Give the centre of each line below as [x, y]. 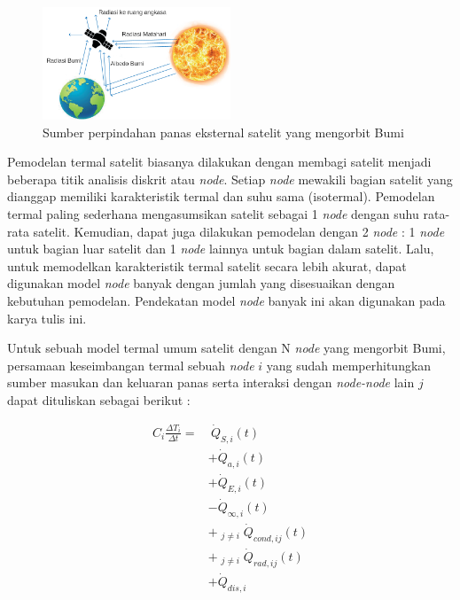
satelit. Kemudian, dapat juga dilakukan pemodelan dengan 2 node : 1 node [239, 231]
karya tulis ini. [47, 318]
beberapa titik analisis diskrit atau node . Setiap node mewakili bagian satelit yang [230, 179]
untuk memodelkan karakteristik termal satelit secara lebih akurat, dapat [207, 265]
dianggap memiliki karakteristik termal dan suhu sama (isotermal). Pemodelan [221, 196]
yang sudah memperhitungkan [349, 365]
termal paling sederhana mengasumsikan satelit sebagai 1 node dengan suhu [213, 213]
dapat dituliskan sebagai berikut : [99, 399]
